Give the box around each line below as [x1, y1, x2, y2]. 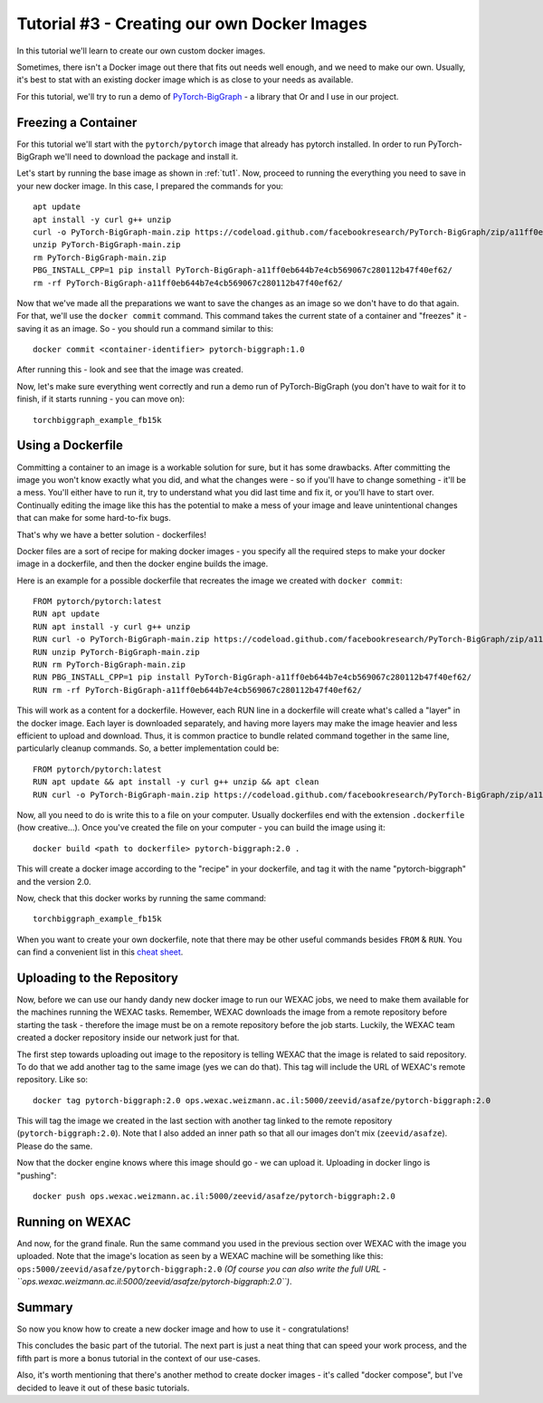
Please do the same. [16, 1140, 93, 1151]
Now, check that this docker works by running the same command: [16, 892, 267, 903]
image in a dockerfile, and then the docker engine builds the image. [16, 558, 269, 570]
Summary [16, 1300, 73, 1315]
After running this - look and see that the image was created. [16, 364, 243, 375]
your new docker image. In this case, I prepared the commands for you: [16, 180, 284, 191]
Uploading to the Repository [16, 970, 178, 985]
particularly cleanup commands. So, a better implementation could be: [16, 743, 280, 754]
